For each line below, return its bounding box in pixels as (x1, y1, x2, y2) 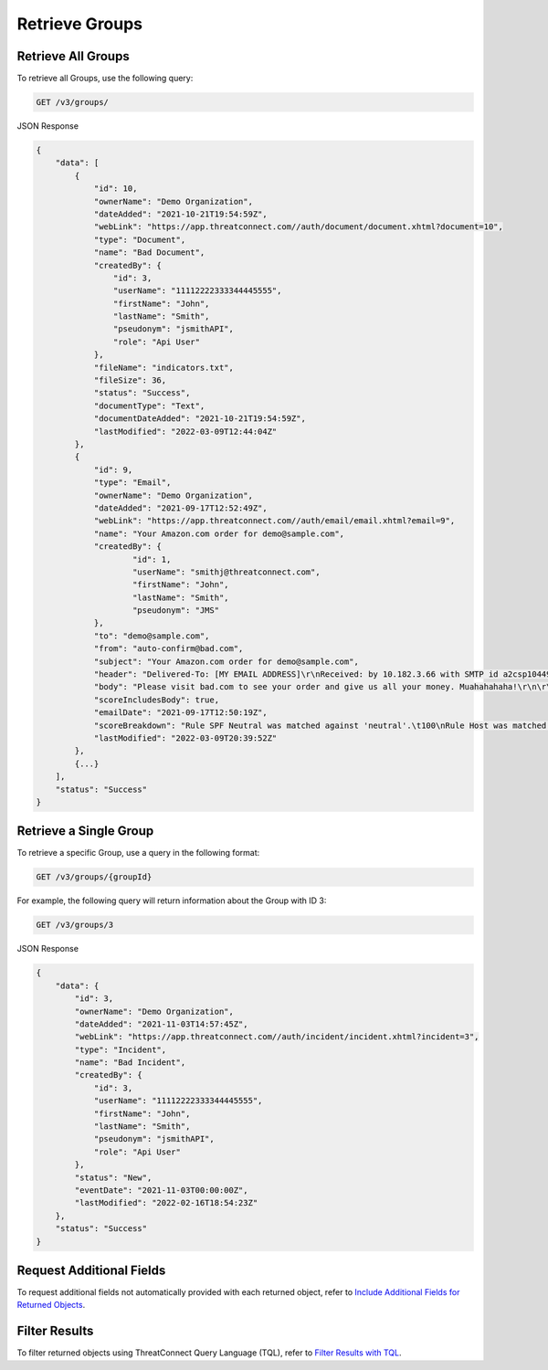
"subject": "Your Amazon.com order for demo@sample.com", (93, 656, 360, 667)
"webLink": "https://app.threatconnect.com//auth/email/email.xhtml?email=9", (93, 516, 456, 526)
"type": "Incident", (74, 1044, 167, 1055)
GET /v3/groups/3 (36, 920, 114, 931)
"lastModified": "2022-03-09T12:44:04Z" (93, 426, 278, 437)
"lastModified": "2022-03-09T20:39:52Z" (93, 732, 278, 743)
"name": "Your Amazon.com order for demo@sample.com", (93, 528, 345, 539)
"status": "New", (74, 1172, 153, 1183)
